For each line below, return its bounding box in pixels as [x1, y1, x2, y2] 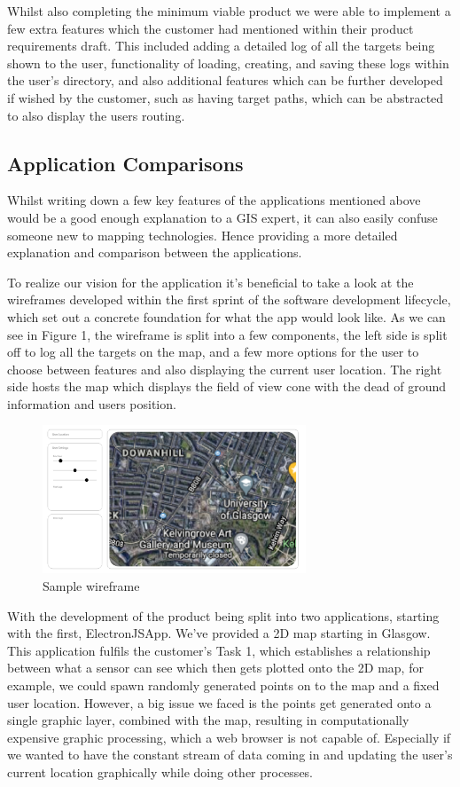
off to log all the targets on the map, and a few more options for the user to [7, 342, 419, 361]
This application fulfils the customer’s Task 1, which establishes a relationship [7, 641, 431, 659]
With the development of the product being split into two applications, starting [7, 606, 440, 625]
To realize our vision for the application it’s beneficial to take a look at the [7, 272, 414, 291]
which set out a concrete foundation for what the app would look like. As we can [7, 307, 446, 326]
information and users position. [7, 394, 176, 413]
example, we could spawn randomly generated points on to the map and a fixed [7, 675, 440, 694]
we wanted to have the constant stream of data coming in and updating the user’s [7, 745, 453, 764]
